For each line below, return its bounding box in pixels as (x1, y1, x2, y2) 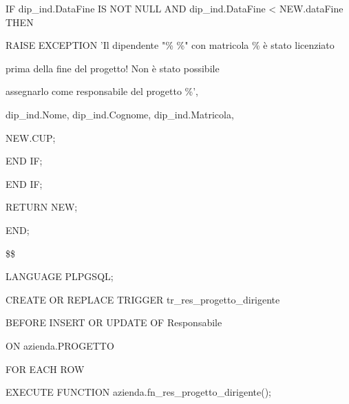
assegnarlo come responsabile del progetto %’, (6, 84, 199, 98)
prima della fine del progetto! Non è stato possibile (6, 61, 220, 75)
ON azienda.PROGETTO (6, 338, 114, 352)
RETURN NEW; (6, 200, 78, 214)
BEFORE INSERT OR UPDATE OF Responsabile (6, 315, 222, 330)
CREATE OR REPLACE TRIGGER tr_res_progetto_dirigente (6, 292, 280, 306)
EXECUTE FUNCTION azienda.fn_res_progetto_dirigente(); (6, 385, 272, 399)
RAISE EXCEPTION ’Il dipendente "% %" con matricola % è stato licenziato (6, 38, 335, 52)
